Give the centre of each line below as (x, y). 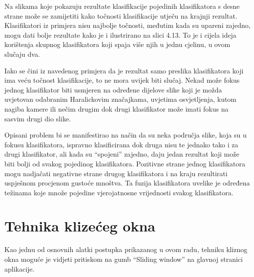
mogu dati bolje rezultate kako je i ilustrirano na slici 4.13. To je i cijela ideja (120, 35)
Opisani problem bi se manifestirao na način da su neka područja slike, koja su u (126, 135)
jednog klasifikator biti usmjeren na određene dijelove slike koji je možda (113, 89)
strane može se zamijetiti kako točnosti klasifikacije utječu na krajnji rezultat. (121, 15)
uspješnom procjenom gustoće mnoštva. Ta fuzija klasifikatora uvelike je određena (127, 183)
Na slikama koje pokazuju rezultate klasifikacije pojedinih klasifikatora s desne (122, 6)
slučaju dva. (22, 54)
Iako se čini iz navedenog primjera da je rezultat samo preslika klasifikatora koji (124, 70)
